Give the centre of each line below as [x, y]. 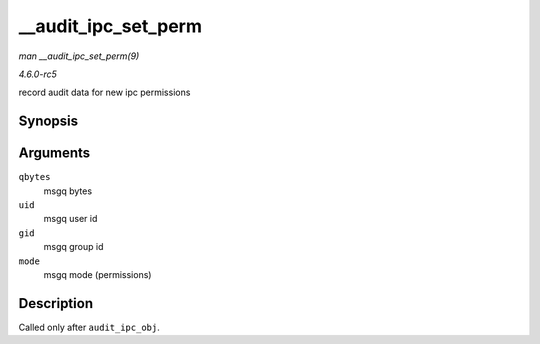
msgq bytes [68, 191]
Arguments [54, 153]
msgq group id [73, 247]
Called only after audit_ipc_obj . [89, 327]
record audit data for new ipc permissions [104, 92]
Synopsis [48, 121]
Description [56, 303]
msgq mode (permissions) [97, 274]
